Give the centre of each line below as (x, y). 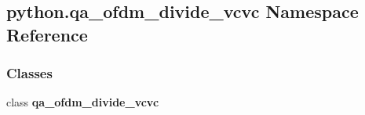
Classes (29, 73)
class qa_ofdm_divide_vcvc (83, 102)
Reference (47, 34)
